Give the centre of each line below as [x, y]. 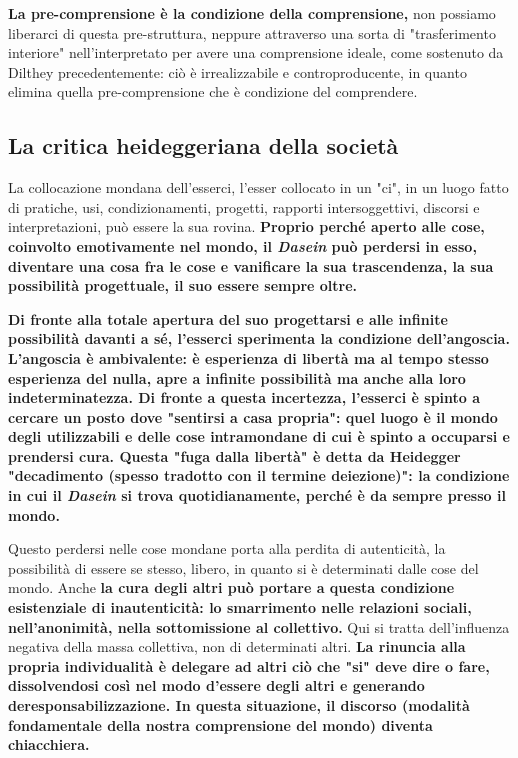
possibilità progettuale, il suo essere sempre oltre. [183, 285]
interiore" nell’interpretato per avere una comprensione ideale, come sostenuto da [256, 52]
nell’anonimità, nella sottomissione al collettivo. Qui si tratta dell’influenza [259, 626]
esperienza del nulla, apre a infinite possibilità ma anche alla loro [237, 377]
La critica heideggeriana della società [203, 145]
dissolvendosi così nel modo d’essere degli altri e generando [216, 685]
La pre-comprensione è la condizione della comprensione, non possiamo [252, 13]
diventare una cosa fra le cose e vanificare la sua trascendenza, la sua [251, 265]
